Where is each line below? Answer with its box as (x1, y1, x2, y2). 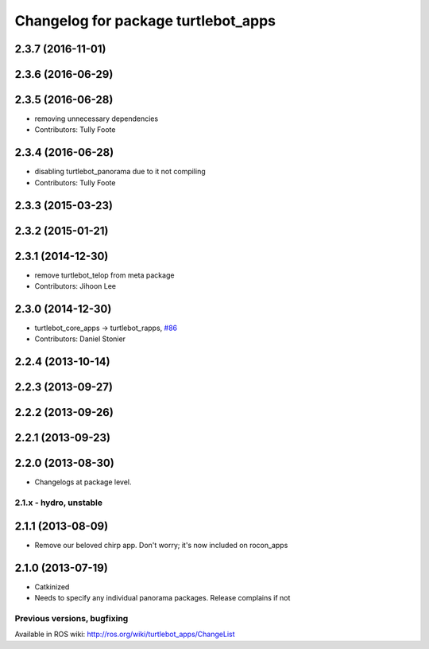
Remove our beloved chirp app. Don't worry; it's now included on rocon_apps (34, 540, 288, 550)
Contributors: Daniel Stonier (34, 334, 126, 344)
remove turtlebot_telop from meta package (34, 270, 175, 280)
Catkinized (34, 581, 70, 592)
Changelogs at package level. (34, 477, 132, 487)
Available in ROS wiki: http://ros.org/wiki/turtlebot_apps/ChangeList (14, 629, 235, 639)
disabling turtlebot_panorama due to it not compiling (34, 167, 206, 177)
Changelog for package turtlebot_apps (14, 12, 276, 29)
